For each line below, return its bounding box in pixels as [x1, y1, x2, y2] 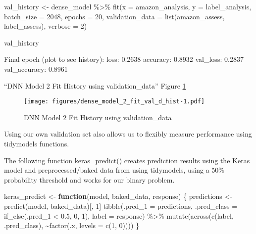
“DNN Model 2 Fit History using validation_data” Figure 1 [4, 80, 186, 91]
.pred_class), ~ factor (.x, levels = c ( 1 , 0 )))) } [4, 220, 139, 231]
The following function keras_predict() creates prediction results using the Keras [4, 155, 250, 165]
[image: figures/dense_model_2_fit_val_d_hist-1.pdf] [24, 98, 205, 105]
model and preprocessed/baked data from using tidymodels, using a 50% [4, 165, 225, 175]
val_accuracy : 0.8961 [4, 63, 68, 74]
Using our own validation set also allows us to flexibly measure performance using [4, 129, 252, 139]
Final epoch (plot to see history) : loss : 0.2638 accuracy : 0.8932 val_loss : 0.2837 [4, 54, 244, 64]
